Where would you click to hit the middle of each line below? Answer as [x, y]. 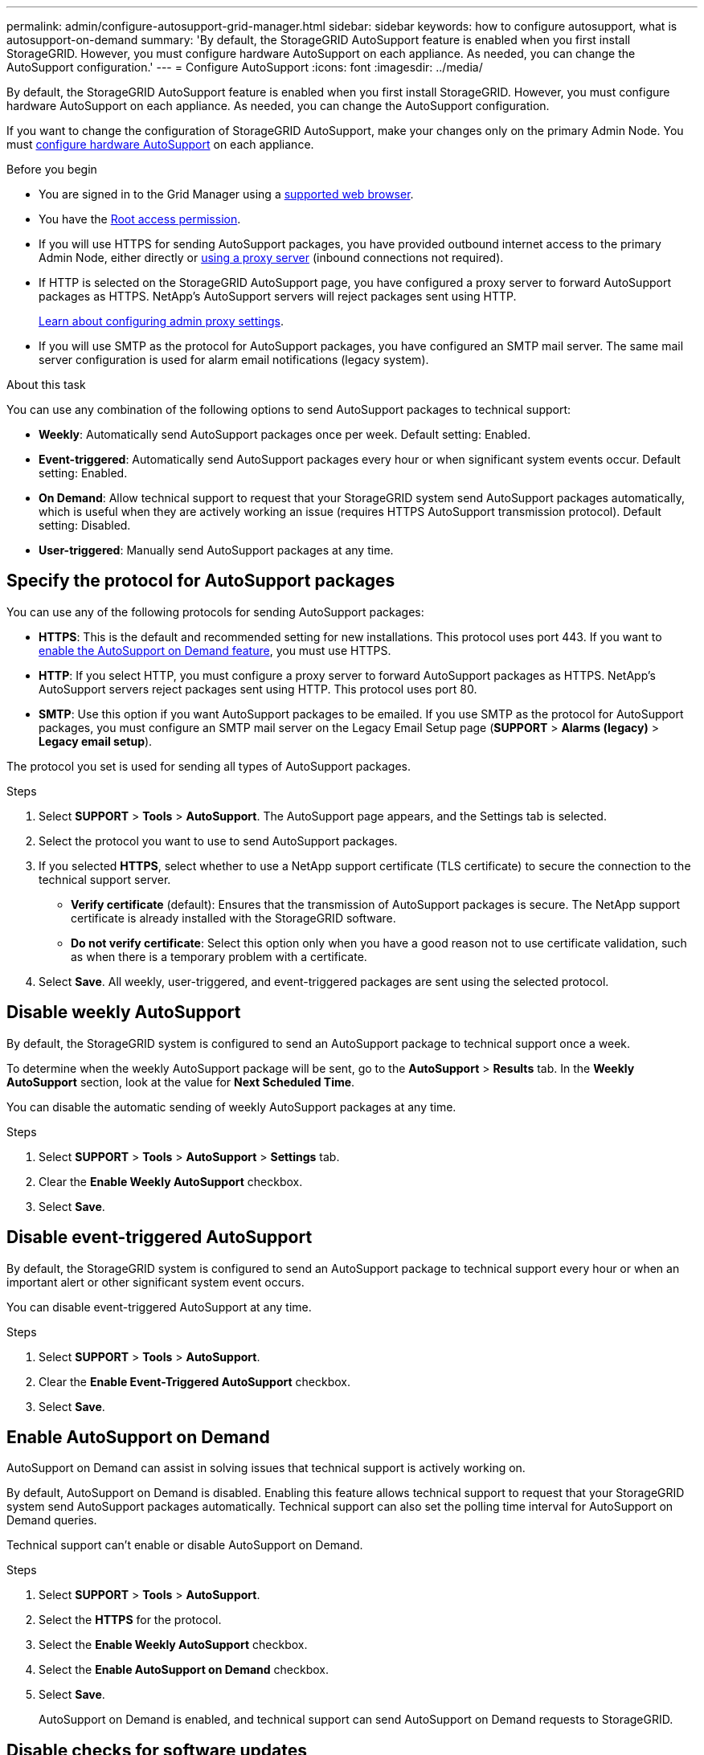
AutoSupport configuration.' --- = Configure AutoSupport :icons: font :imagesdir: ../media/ [245, 67]
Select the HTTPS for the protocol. [130, 1620]
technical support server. [105, 879]
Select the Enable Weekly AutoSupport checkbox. [173, 1645]
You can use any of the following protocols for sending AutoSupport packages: [215, 612]
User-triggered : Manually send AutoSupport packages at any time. [216, 550]
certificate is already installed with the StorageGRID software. [233, 918]
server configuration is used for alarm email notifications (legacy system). [234, 360]
